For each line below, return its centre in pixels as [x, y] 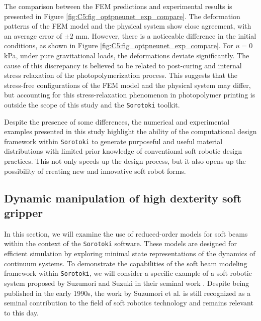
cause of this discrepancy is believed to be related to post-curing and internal [123, 65]
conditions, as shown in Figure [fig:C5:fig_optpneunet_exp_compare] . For [119, 45]
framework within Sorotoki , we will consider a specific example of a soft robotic [128, 273]
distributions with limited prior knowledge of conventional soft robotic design [123, 151]
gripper [24, 212]
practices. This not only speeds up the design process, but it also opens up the [125, 161]
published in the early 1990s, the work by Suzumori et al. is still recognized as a [127, 293]
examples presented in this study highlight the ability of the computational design [130, 131]
